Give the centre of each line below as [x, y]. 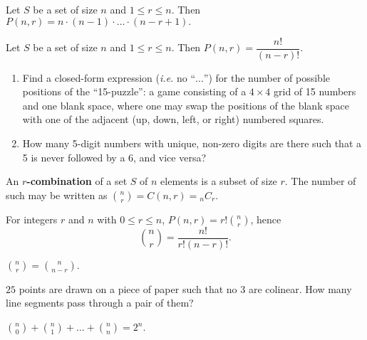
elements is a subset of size [219, 181]
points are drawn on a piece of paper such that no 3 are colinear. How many [185, 288]
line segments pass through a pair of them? [100, 303]
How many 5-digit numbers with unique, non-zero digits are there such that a [192, 143]
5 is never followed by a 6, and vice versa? [114, 157]
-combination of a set [77, 181]
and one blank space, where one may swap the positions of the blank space [186, 105]
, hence [266, 219]
